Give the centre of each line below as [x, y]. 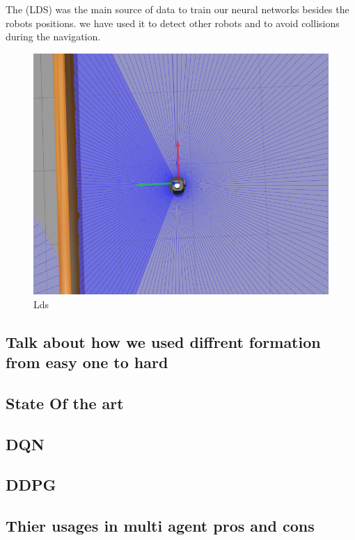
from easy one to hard [87, 362]
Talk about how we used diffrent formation [163, 341]
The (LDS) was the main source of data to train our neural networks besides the [177, 9]
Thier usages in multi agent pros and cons [160, 526]
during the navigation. [53, 37]
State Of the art [65, 403]
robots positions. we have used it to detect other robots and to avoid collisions [173, 23]
